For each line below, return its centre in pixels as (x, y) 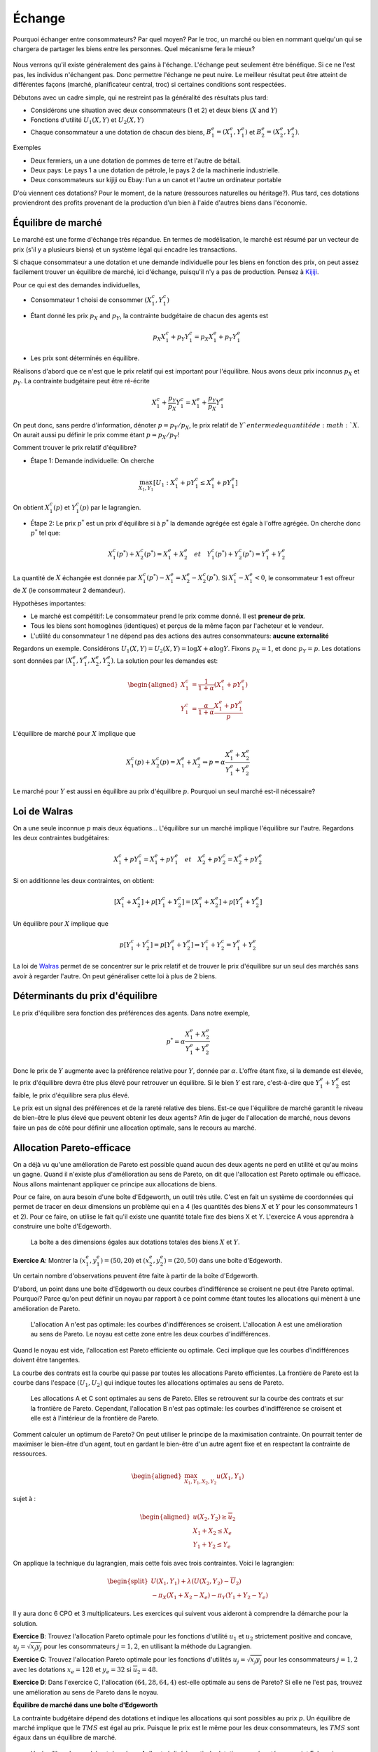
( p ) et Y (65, 507)
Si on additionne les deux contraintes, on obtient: (84, 881)
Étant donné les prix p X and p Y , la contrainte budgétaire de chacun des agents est (149, 316)
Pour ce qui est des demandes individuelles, (77, 285)
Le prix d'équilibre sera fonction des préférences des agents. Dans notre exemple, (132, 1013)
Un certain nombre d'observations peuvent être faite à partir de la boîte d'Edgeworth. (136, 1276)
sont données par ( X (43, 661)
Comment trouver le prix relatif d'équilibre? (75, 448)
